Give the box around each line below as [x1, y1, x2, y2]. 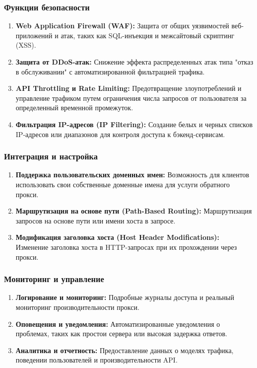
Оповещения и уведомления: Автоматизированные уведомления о [15, 318, 220, 329]
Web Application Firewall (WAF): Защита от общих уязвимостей [15, 20, 229, 31]
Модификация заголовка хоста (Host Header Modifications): [15, 232, 220, 242]
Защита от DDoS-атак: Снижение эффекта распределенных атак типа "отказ [15, 57, 254, 67]
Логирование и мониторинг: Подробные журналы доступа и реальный [15, 292, 234, 302]
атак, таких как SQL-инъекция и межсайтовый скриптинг [61, 30, 234, 40]
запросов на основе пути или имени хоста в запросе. [15, 215, 176, 225]
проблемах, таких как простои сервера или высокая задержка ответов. [15, 328, 227, 339]
